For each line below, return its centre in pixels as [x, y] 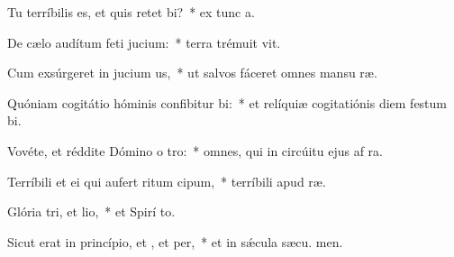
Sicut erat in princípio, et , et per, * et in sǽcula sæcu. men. [175, 241]
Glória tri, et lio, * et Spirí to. [91, 211]
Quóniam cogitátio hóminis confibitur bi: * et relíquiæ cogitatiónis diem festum [227, 102]
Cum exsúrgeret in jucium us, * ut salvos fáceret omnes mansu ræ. [192, 73]
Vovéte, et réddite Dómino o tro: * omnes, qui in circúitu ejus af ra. [195, 150]
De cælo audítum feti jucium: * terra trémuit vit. [144, 42]
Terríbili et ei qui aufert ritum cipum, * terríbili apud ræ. [167, 181]
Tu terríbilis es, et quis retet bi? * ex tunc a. [131, 12]
